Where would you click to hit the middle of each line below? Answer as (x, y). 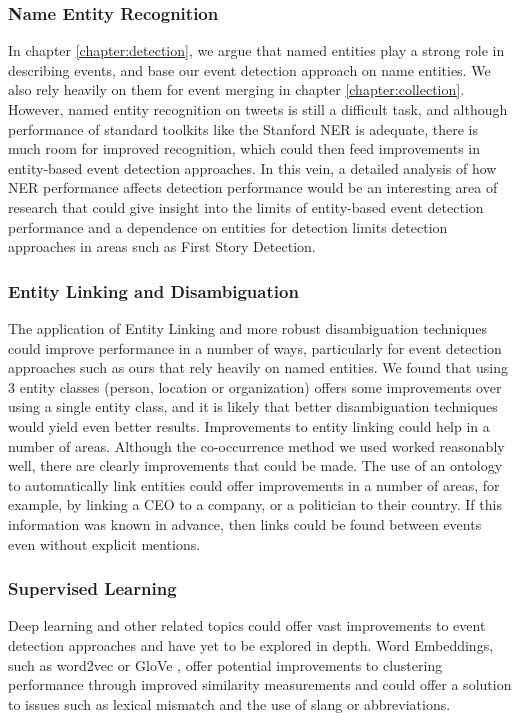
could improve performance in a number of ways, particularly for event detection (255, 347)
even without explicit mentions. (104, 543)
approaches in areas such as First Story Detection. (162, 246)
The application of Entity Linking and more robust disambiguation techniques (248, 327)
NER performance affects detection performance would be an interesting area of (253, 187)
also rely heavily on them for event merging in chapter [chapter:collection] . (236, 89)
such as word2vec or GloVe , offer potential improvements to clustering (225, 664)
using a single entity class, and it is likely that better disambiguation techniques (253, 406)
